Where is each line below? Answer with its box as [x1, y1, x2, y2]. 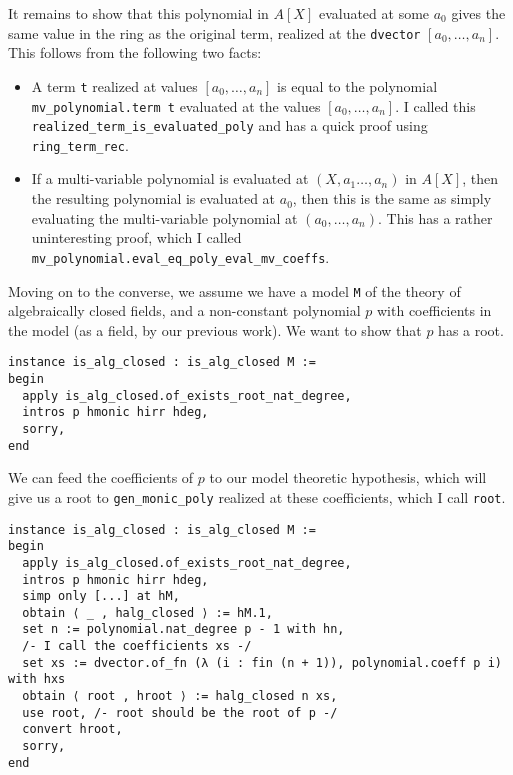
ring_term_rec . [31, 134, 129, 155]
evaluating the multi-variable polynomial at [31, 207, 298, 228]
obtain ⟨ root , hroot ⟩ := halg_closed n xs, [22, 689, 338, 704]
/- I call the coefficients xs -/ [22, 639, 252, 654]
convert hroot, [22, 722, 123, 737]
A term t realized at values [31, 75, 198, 96]
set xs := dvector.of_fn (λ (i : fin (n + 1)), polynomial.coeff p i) [22, 655, 502, 670]
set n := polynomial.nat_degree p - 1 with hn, [22, 622, 345, 637]
